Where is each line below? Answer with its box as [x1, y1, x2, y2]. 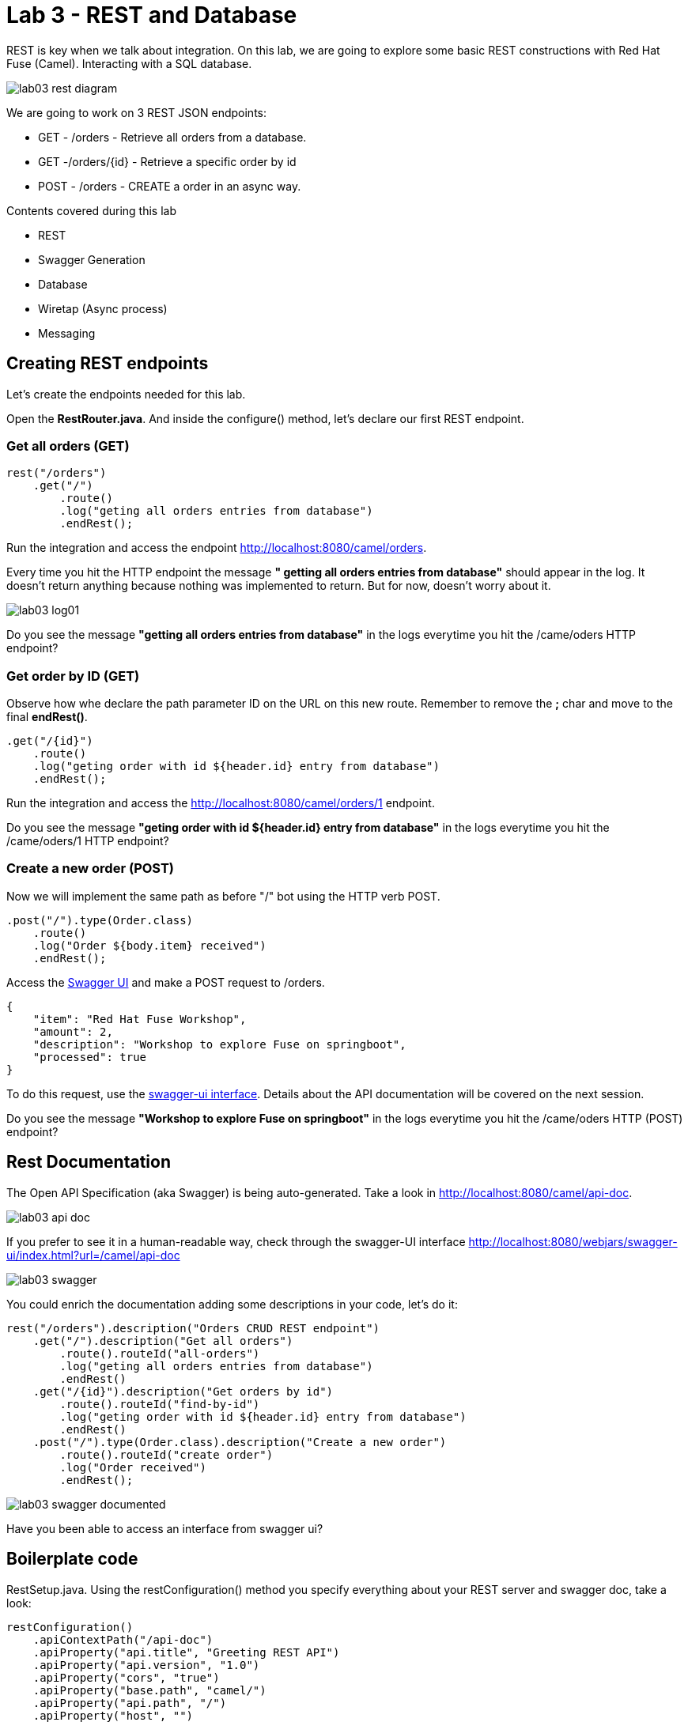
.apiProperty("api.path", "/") [32, 1696, 227, 1709]
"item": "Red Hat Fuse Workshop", [32, 1012, 247, 1025]
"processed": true [32, 1050, 147, 1063]
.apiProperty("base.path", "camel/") [32, 1683, 267, 1697]
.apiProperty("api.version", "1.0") [32, 1658, 260, 1671]
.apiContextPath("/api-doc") [32, 1633, 214, 1646]
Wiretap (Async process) [38, 301, 168, 315]
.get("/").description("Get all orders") [32, 1334, 293, 1347]
